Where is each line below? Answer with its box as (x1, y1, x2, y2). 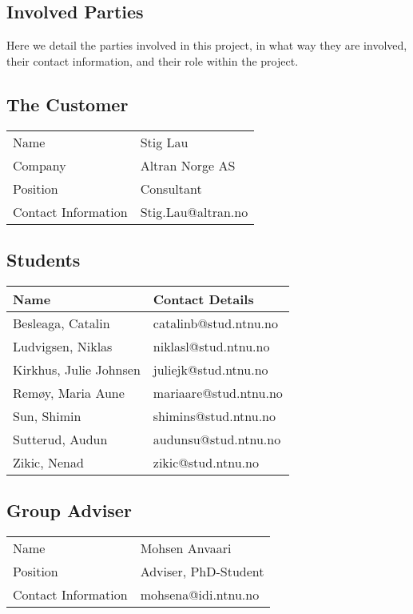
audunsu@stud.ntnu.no (153, 429, 281, 448)
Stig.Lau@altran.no (140, 202, 248, 221)
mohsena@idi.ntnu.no (140, 585, 260, 604)
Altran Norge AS (140, 155, 236, 175)
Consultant (140, 179, 202, 198)
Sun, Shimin (13, 406, 81, 425)
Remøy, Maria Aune (13, 383, 125, 402)
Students (6, 247, 81, 271)
